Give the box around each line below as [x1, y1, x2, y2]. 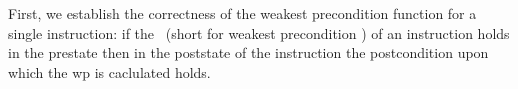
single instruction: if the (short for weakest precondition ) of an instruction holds [8, 22, 510, 43]
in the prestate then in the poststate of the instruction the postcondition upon [8, 42, 489, 63]
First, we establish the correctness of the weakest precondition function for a [8, 3, 477, 23]
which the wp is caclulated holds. [8, 61, 211, 82]
